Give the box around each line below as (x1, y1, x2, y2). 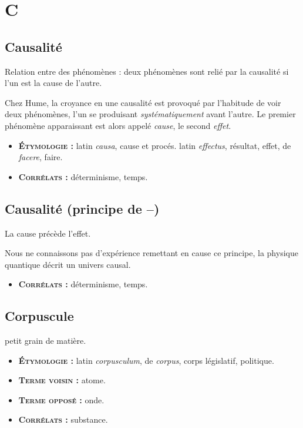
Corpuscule (5, 307, 74, 325)
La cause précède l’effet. (5, 227, 91, 239)
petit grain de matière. (5, 334, 86, 347)
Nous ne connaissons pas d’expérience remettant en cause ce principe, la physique (5, 247, 298, 259)
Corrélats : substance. (18, 413, 108, 426)
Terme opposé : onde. (18, 393, 105, 406)
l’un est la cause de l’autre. (5, 77, 102, 89)
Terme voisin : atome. (18, 374, 106, 386)
